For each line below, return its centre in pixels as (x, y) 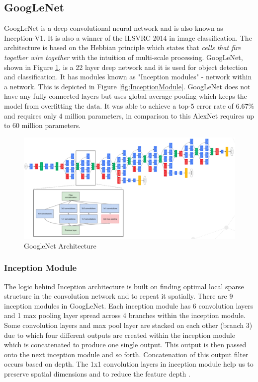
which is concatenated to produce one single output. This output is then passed (125, 345)
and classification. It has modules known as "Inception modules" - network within (128, 77)
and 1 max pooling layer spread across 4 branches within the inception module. (125, 315)
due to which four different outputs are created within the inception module (120, 335)
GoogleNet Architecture (60, 245)
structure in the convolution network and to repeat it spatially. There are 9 (119, 296)
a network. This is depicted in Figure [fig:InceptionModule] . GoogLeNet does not (127, 86)
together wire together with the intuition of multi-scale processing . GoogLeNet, (124, 57)
